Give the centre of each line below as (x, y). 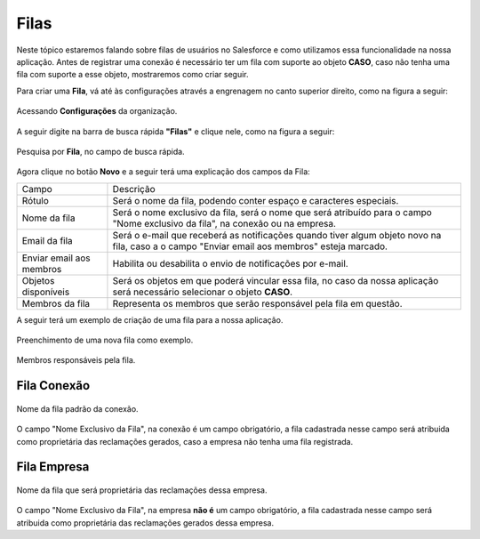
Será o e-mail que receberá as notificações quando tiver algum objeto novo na (277, 235)
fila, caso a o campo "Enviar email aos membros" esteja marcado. (250, 246)
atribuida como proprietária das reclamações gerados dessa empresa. (145, 523)
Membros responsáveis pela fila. (76, 360)
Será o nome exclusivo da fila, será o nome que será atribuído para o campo (272, 212)
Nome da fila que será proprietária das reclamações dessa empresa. (142, 490)
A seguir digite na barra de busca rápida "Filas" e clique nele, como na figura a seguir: (176, 131)
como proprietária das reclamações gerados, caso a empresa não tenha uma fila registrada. (185, 441)
